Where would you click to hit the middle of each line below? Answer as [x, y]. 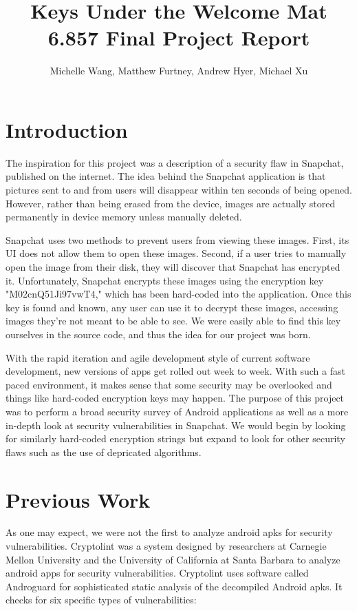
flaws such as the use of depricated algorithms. [104, 452]
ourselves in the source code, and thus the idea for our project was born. [158, 334]
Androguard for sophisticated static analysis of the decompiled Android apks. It [174, 586]
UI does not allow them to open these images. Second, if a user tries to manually [176, 253]
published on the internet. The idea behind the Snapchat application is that [166, 176]
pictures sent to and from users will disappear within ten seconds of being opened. [179, 190]
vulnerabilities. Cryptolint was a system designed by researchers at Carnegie [166, 546]
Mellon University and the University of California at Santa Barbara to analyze [173, 559]
